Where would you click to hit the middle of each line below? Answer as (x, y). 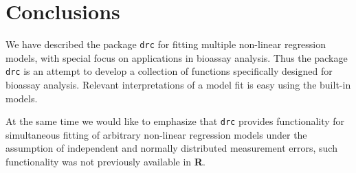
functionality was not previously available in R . (105, 162)
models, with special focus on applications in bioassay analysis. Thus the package (177, 57)
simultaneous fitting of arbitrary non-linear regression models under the (156, 134)
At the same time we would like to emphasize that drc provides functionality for (175, 121)
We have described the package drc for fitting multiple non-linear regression (166, 44)
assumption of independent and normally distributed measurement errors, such (171, 148)
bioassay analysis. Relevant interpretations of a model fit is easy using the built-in (178, 85)
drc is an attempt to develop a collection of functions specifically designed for (169, 71)
